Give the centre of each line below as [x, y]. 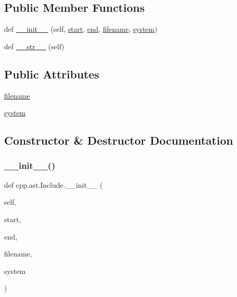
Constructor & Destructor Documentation [119, 140]
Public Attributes [52, 74]
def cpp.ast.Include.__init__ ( [54, 184]
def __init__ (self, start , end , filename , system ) [81, 29]
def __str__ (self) [34, 46]
